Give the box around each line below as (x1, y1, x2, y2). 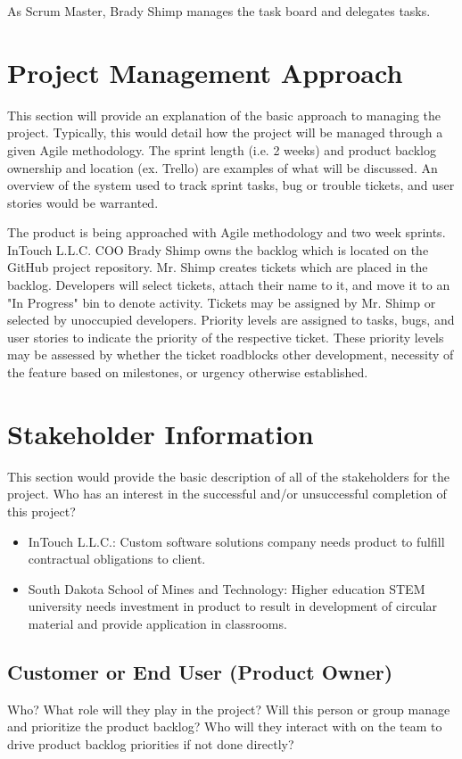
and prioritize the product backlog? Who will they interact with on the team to (7, 717, 442, 736)
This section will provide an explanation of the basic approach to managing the (7, 105, 441, 124)
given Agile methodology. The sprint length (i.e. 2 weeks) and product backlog (7, 140, 436, 159)
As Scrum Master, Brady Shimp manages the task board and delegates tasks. (7, 2, 431, 20)
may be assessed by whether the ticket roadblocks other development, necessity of (7, 345, 454, 364)
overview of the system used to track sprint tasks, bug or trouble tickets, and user (7, 176, 455, 194)
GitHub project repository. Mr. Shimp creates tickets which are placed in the (7, 258, 428, 276)
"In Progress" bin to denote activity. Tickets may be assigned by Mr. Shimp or (7, 293, 436, 311)
